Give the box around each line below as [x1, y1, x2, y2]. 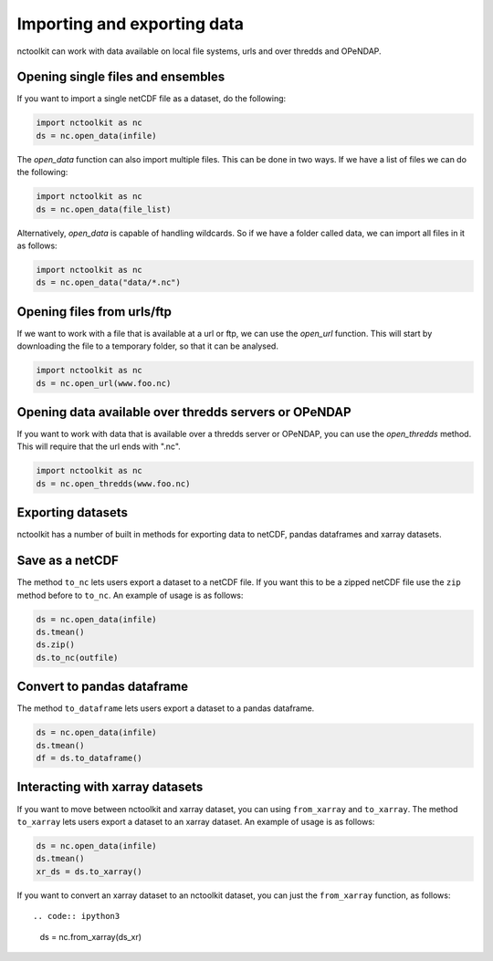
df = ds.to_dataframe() [36, 753, 143, 764]
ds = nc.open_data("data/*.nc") [36, 277, 182, 287]
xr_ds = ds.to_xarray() [36, 866, 143, 876]
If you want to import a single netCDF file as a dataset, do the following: [16, 93, 287, 104]
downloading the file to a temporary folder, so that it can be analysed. [16, 340, 278, 351]
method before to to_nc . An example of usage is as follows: [16, 590, 244, 601]
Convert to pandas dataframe [16, 679, 189, 695]
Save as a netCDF [16, 553, 119, 569]
